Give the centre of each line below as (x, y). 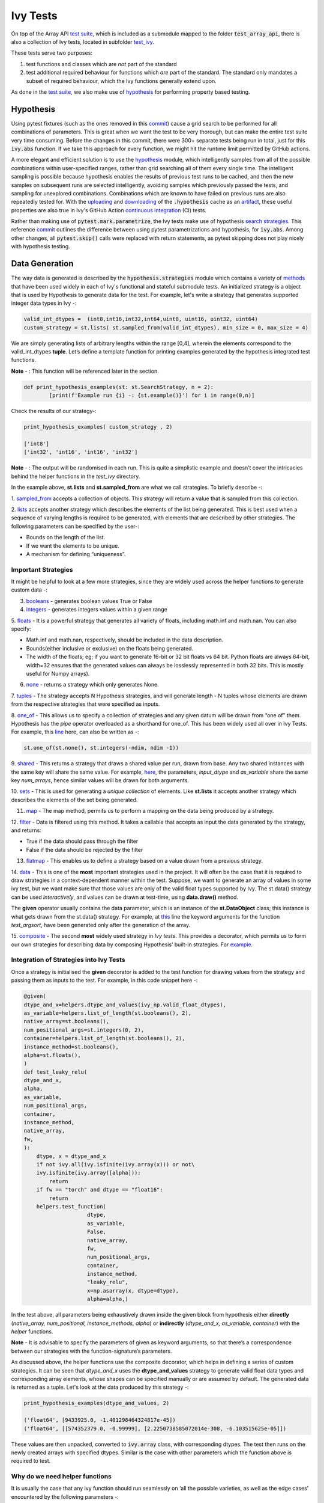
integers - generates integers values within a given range (97, 610)
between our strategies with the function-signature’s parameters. (91, 1351)
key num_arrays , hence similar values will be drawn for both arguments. (100, 780)
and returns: (26, 830)
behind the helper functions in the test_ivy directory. (76, 476)
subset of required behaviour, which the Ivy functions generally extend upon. (121, 81)
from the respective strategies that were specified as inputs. (85, 704)
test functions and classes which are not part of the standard (101, 64)
